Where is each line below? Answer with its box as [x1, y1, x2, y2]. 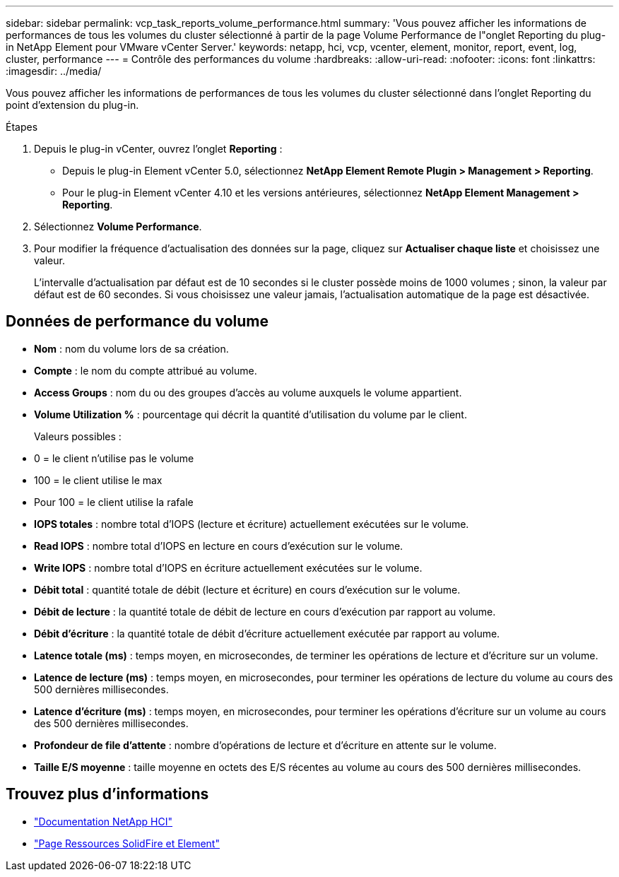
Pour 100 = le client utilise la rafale [34, 495, 194, 508]
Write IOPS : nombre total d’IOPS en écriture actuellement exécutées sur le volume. [34, 561, 423, 574]
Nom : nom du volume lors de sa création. [34, 342, 229, 355]
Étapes [6, 121, 38, 133]
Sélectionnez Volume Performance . [34, 220, 202, 233]
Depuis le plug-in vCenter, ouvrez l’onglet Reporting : [34, 143, 283, 155]
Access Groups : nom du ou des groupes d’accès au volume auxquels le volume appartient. [34, 386, 462, 399]
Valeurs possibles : [34, 430, 122, 442]
